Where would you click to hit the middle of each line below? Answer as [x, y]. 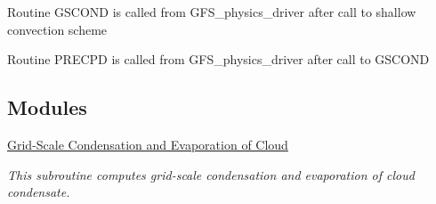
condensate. [39, 192]
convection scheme [57, 29]
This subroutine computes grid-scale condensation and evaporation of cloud [211, 174]
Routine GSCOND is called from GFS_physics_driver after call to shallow [212, 12]
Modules [47, 107]
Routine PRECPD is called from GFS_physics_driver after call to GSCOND [218, 59]
